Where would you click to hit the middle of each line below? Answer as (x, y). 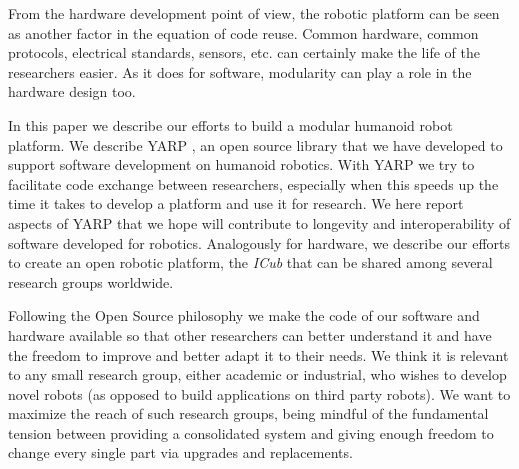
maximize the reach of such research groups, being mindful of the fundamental (248, 413)
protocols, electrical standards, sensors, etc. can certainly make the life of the (244, 52)
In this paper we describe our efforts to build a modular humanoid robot (230, 124)
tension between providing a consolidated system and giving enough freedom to (251, 432)
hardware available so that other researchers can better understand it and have (250, 334)
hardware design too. (72, 91)
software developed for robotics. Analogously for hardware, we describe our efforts (259, 242)
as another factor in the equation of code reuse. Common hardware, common (243, 32)
